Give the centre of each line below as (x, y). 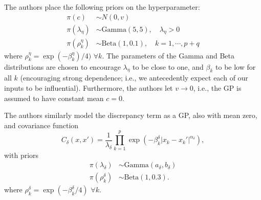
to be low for (236, 66)
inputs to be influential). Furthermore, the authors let (89, 88)
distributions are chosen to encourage (62, 66)
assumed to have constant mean (54, 98)
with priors (21, 155)
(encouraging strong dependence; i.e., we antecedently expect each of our (134, 78)
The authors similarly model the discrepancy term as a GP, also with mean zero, (131, 115)
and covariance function (41, 125)
